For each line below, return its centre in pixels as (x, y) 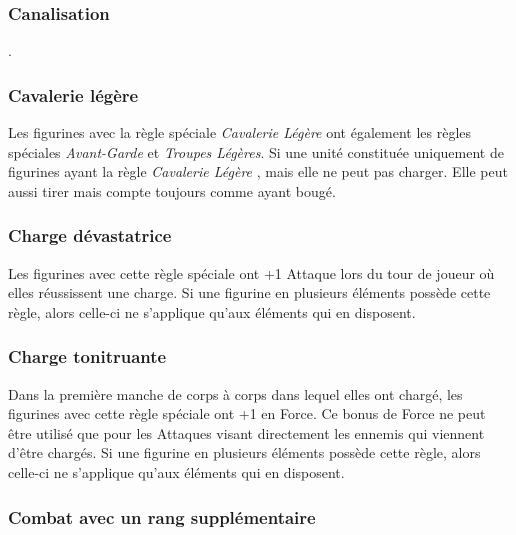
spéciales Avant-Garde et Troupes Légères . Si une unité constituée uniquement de (256, 151)
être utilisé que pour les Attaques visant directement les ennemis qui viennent (246, 432)
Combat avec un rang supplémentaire (162, 516)
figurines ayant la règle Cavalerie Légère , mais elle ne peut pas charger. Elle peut (258, 171)
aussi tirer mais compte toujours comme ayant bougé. (172, 190)
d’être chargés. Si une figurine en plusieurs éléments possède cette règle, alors (244, 452)
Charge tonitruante (87, 356)
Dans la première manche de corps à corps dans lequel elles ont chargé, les (235, 393)
